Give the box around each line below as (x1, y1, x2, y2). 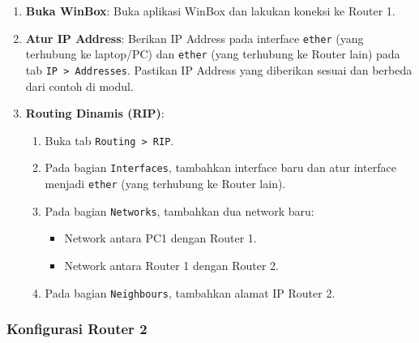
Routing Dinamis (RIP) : (25, 105, 165, 122)
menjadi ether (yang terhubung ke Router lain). (45, 175, 286, 192)
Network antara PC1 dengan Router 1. (64, 229, 257, 247)
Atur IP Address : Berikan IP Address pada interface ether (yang (25, 29, 364, 46)
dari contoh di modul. (25, 77, 134, 94)
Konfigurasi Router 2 (6, 319, 148, 339)
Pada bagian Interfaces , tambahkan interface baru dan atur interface (45, 159, 396, 176)
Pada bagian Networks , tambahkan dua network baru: (45, 202, 314, 219)
